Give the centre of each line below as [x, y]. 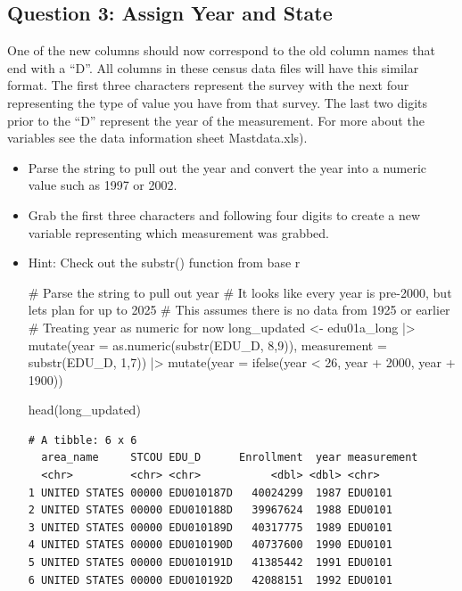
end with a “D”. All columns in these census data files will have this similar [213, 67]
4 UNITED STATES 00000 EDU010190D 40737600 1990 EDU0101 [210, 545]
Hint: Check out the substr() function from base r [164, 263]
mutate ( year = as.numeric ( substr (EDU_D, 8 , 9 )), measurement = [207, 345]
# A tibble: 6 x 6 [82, 440]
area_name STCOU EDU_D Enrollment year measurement [230, 458]
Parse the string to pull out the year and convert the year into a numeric [227, 167]
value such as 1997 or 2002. [103, 185]
